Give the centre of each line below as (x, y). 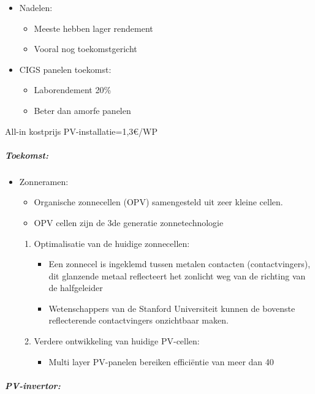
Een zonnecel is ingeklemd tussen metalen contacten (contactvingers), (180, 264)
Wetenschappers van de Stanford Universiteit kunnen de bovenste (172, 308)
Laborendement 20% (73, 90)
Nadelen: (36, 7)
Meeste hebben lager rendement (93, 28)
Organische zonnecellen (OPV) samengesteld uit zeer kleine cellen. (158, 202)
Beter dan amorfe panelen (82, 110)
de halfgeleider (76, 288)
